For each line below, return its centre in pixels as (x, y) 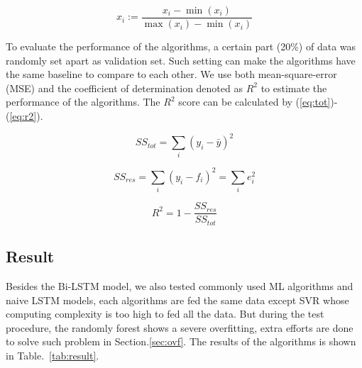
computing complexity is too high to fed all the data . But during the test (165, 314)
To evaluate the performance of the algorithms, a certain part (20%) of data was (181, 46)
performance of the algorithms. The (83, 102)
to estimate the (294, 88)
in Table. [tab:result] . (53, 355)
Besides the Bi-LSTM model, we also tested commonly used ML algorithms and (180, 286)
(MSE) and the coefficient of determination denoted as (124, 88)
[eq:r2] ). (26, 116)
